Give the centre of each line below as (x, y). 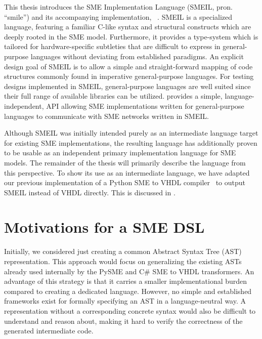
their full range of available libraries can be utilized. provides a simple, (113, 96)
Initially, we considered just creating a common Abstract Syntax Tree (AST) (123, 251)
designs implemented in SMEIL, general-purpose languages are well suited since (127, 86)
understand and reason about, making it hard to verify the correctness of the (123, 321)
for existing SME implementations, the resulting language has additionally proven (131, 142)
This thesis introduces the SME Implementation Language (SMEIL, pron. (118, 7)
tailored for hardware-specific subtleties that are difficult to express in (112, 46)
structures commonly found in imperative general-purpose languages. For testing (129, 76)
